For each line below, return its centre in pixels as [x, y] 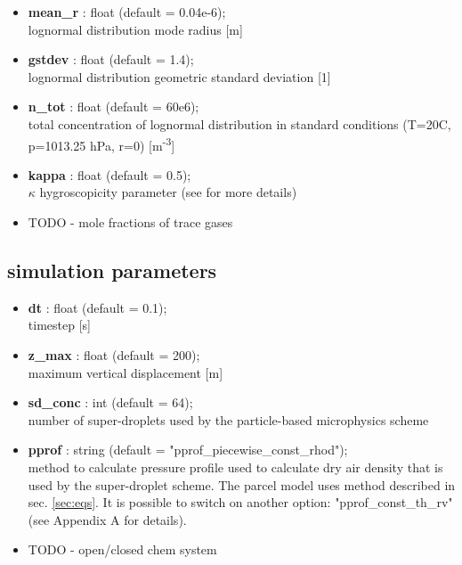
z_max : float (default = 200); [114, 354]
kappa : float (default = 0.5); [109, 174]
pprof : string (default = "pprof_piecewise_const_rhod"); [188, 450]
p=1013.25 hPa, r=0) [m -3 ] [101, 143]
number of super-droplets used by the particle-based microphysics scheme [228, 419]
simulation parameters [112, 270]
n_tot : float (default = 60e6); [113, 106]
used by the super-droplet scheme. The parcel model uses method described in [242, 484]
